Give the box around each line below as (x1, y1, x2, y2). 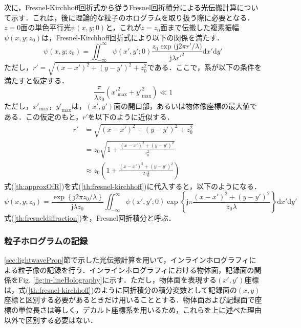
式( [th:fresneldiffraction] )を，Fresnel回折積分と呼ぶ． (4, 213, 176, 223)
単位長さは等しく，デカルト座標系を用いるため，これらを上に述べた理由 (18, 304, 262, 315)
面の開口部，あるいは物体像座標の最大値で (114, 101, 257, 111)
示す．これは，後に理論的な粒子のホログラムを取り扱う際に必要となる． (11, 12, 254, 22)
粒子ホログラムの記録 (4, 234, 88, 247)
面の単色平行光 (20, 22, 71, 33)
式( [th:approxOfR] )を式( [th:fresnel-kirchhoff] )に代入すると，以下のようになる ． (4, 180, 261, 191)
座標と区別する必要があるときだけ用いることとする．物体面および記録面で (4, 294, 255, 305)
